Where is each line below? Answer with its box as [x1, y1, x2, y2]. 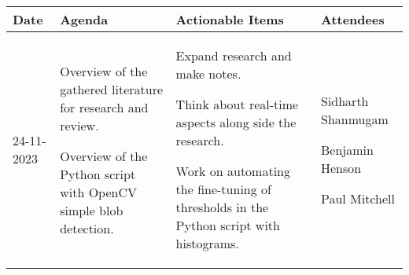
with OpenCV [60, 182, 138, 201]
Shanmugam [320, 109, 389, 128]
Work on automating [175, 162, 291, 180]
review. [60, 115, 99, 134]
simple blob [60, 200, 123, 219]
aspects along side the [175, 113, 297, 131]
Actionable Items [175, 10, 284, 28]
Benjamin [320, 140, 374, 159]
